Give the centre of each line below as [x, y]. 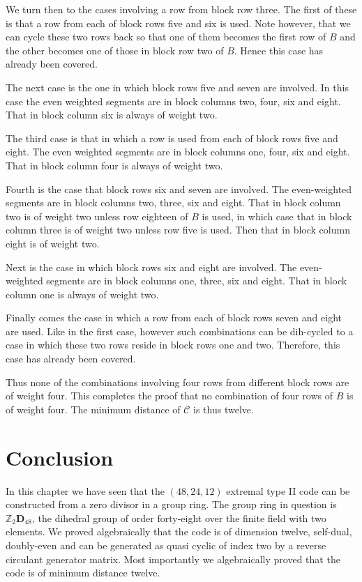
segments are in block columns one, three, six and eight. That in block [197, 281]
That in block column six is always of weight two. [112, 115]
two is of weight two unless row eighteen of [97, 216]
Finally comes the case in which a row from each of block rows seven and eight [174, 317]
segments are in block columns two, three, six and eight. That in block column [173, 202]
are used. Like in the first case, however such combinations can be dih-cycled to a [180, 331]
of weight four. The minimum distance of [93, 409]
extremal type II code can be [288, 490]
